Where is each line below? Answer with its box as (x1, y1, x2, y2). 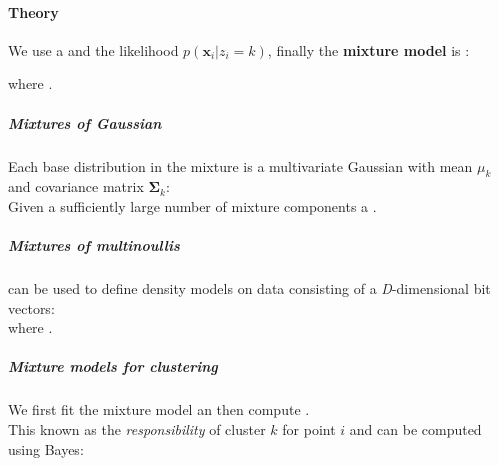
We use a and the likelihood (8, 39, 179, 60)
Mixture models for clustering (8, 356, 218, 377)
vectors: (8, 297, 55, 318)
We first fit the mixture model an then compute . (8, 399, 310, 420)
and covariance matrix (8, 176, 144, 197)
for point (282, 419, 336, 440)
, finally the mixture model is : (267, 39, 470, 60)
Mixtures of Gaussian (8, 112, 162, 133)
